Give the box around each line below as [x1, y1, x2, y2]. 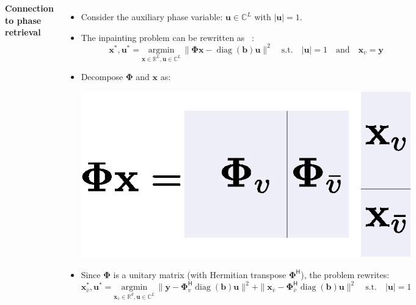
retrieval [5, 26, 41, 39]
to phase [5, 13, 42, 26]
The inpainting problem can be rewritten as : [81, 31, 254, 43]
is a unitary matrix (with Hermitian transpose [113, 268, 286, 281]
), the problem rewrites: [301, 268, 390, 281]
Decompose [81, 70, 123, 83]
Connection [5, 2, 54, 14]
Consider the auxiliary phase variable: [81, 10, 223, 23]
